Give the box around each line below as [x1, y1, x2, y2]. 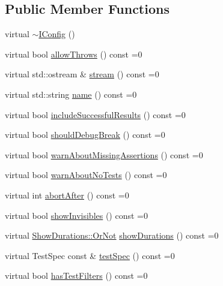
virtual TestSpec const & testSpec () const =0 [5, 249, 175, 261]
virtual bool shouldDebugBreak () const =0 [5, 128, 165, 141]
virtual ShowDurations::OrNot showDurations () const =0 [5, 229, 219, 242]
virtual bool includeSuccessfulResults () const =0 [5, 108, 186, 121]
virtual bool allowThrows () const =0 [5, 47, 142, 60]
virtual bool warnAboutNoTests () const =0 [5, 168, 167, 181]
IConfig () [38, 28, 75, 40]
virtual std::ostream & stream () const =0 [5, 68, 159, 80]
